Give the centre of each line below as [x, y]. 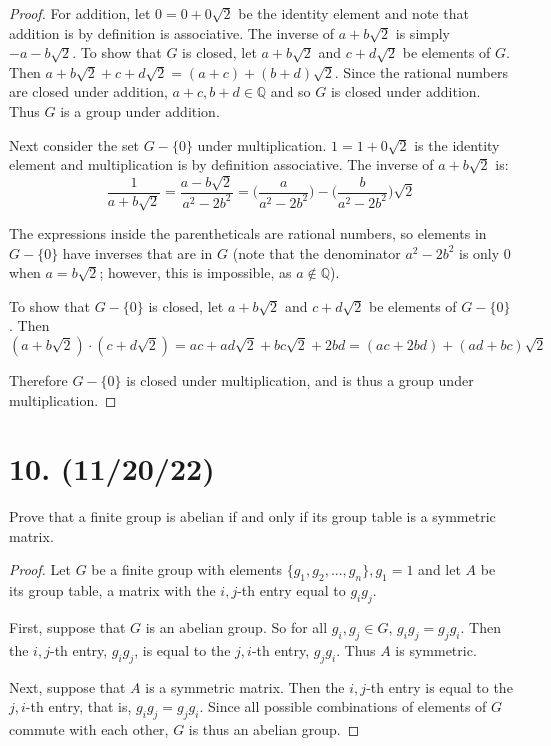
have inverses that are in [137, 252]
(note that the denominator [316, 252]
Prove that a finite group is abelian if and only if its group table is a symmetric [252, 516]
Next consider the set [74, 144]
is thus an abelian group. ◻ [274, 729]
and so [290, 91]
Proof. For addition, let [80, 13]
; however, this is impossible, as [195, 272]
